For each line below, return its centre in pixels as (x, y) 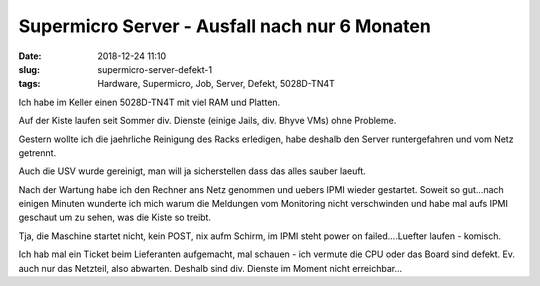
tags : (29, 84)
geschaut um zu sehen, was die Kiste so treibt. (115, 217)
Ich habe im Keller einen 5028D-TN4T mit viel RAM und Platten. (149, 102)
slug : (29, 69)
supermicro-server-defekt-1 (155, 69)
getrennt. (37, 152)
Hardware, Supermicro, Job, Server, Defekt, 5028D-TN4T (216, 84)
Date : (30, 56)
